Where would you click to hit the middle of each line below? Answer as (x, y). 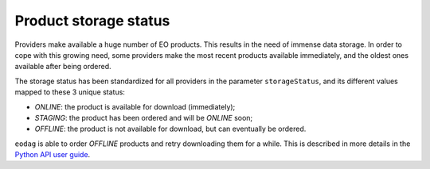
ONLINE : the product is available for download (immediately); (135, 106)
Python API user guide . (53, 155)
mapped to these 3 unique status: (70, 92)
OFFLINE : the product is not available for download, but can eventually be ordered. (170, 129)
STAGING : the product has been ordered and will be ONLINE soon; (144, 117)
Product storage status (92, 21)
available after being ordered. (63, 67)
